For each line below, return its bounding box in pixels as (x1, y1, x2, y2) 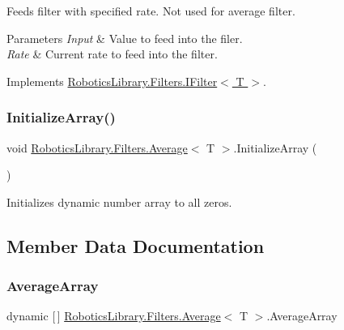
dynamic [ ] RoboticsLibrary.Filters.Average (6, 307, 221, 324)
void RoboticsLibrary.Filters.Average (6, 139, 188, 156)
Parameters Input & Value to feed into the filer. (6, 29, 243, 46)
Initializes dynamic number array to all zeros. (6, 193, 232, 210)
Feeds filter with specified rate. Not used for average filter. (6, 2, 295, 19)
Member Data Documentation (6, 233, 265, 258)
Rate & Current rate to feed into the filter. (6, 45, 218, 62)
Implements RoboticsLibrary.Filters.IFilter (6, 72, 218, 89)
